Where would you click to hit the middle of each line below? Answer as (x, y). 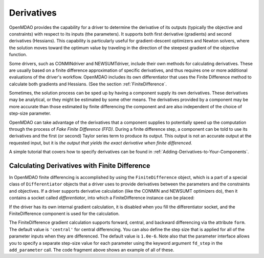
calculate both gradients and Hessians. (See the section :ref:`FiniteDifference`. (88, 84)
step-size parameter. (30, 113)
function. (18, 55)
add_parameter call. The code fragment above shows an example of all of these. (92, 250)
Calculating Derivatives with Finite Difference (80, 166)
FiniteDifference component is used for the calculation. (64, 214)
